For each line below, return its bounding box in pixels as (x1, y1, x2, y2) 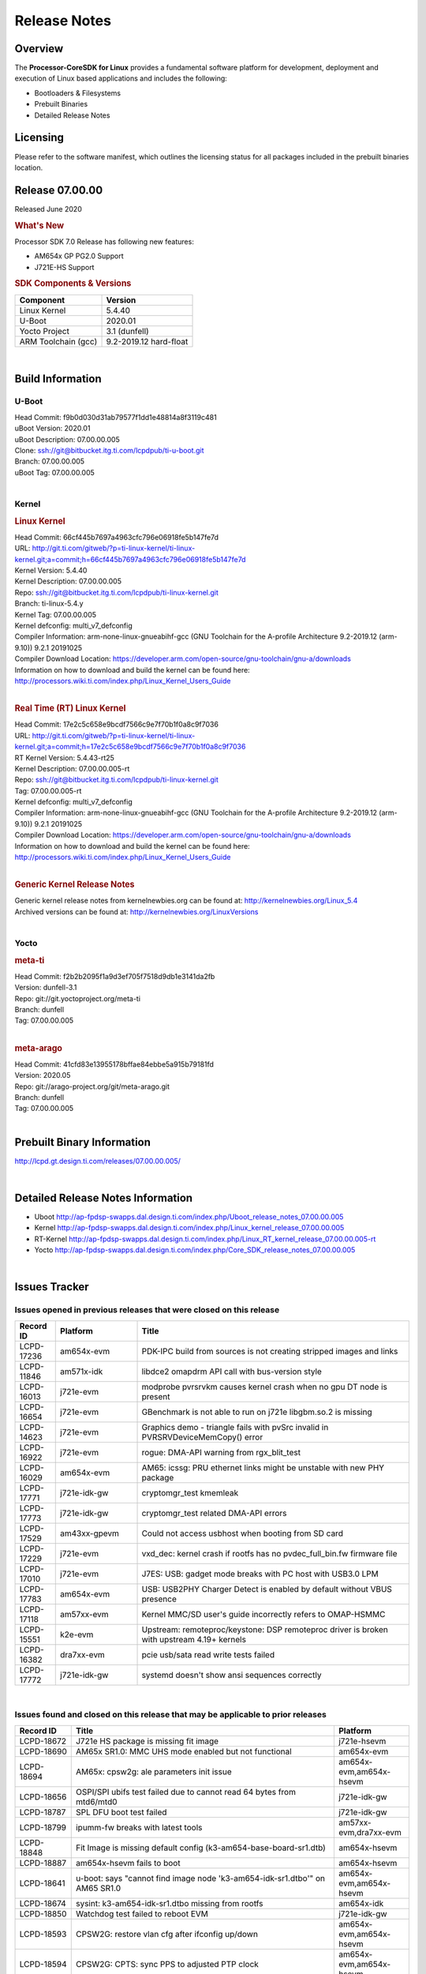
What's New (14, 220, 65, 231)
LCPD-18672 (19, 1736, 67, 1747)
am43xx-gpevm (60, 1528, 120, 1539)
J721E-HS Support (34, 262, 95, 272)
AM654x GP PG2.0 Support (34, 251, 124, 261)
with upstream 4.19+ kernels (141, 1634, 246, 1645)
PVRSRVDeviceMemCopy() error (141, 1432, 263, 1443)
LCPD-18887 (19, 1857, 67, 1868)
